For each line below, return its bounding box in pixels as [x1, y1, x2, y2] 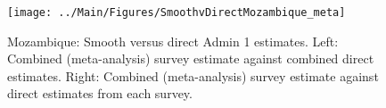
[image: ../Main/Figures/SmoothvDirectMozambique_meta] [7, 6, 346, 19]
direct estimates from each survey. [7, 84, 193, 103]
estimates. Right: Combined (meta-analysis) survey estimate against [7, 66, 379, 85]
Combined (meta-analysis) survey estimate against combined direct [7, 49, 374, 68]
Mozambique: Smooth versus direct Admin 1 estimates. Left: [7, 31, 339, 50]
